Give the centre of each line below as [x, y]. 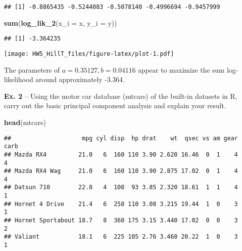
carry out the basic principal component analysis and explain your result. [115, 105]
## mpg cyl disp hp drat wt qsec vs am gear [121, 138]
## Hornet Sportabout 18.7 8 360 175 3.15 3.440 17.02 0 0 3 [121, 221]
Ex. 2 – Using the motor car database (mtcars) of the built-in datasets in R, [121, 96]
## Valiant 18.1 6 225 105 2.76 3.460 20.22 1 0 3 [121, 237]
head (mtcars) [25, 122]
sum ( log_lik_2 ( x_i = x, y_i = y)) [61, 22]
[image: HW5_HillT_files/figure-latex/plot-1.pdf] [89, 54]
